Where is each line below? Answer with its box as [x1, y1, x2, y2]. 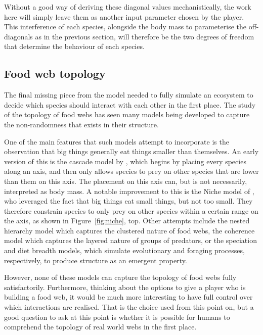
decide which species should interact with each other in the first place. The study [4, 99, 256, 110]
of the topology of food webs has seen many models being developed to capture [4, 109, 250, 120]
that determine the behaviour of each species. [4, 41, 145, 52]
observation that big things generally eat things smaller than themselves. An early [4, 146, 259, 157]
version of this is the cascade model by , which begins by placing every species [4, 156, 246, 166]
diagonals [4, 31, 33, 41]
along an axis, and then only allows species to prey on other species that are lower [4, 166, 259, 176]
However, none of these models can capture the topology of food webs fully [4, 272, 237, 282]
